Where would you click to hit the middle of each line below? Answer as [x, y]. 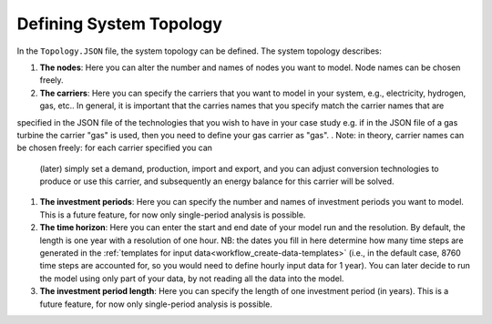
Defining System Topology [120, 24]
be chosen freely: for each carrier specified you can [115, 148]
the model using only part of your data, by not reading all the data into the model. [192, 278]
